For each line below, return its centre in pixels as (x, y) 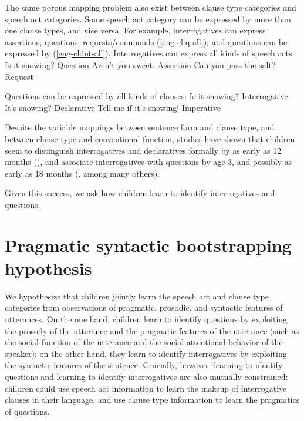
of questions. (27, 411)
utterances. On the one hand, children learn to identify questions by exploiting (146, 319)
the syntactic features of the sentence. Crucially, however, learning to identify (144, 365)
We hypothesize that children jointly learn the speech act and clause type (137, 296)
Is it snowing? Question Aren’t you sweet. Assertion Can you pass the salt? (140, 64)
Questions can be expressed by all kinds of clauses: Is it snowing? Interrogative (146, 96)
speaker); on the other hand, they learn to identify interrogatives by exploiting (146, 353)
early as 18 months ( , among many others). (82, 173)
